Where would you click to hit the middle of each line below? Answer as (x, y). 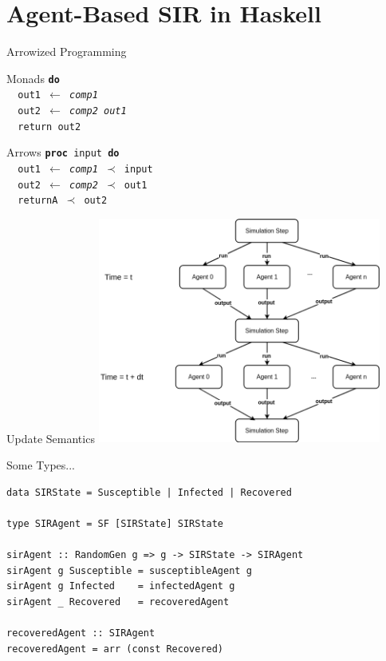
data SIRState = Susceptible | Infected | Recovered (149, 492)
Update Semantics (51, 438)
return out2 (49, 127)
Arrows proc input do (63, 152)
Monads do (33, 78)
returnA (38, 201)
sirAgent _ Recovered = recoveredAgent (118, 602)
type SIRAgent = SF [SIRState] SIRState (115, 523)
